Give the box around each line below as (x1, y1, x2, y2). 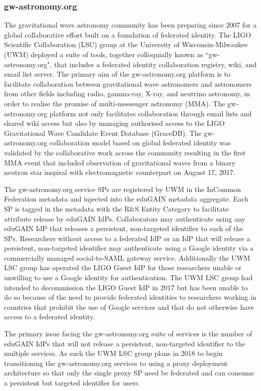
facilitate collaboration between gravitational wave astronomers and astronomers (4, 78, 252, 89)
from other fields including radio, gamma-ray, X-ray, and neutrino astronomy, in (4, 88, 250, 99)
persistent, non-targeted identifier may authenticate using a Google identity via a (4, 243, 254, 253)
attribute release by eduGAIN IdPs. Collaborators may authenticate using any (4, 213, 245, 224)
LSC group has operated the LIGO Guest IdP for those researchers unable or (4, 262, 242, 273)
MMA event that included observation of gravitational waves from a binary (4, 157, 235, 167)
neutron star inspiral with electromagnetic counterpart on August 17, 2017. (4, 167, 235, 177)
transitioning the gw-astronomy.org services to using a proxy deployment (4, 357, 228, 368)
